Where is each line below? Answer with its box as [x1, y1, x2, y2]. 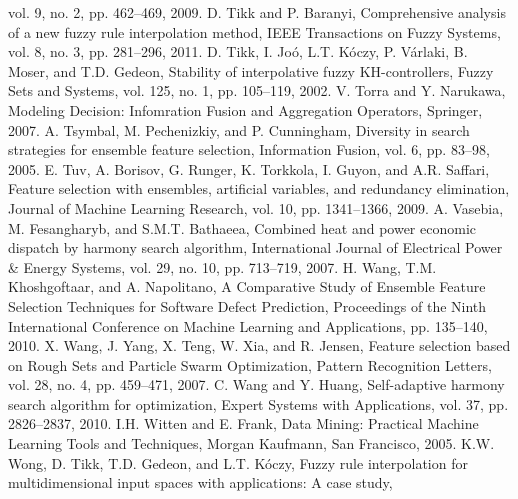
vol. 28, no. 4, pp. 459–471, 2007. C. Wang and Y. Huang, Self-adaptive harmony [8, 374, 505, 395]
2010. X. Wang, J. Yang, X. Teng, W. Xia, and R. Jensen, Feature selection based [8, 335, 511, 356]
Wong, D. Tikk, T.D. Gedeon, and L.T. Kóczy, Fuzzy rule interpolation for [8, 452, 468, 473]
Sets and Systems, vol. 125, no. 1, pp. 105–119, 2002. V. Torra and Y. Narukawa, [8, 80, 506, 101]
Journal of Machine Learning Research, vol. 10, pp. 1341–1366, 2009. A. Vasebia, [8, 197, 504, 218]
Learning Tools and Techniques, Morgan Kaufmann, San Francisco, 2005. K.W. [8, 433, 495, 454]
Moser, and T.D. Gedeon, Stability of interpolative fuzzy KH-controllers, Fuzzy [8, 60, 494, 81]
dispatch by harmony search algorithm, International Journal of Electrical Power [8, 237, 503, 258]
